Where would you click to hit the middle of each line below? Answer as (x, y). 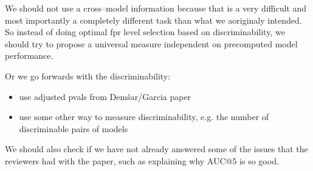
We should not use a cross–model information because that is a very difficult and (156, 8)
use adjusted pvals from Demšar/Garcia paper (105, 96)
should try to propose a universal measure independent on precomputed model (151, 43)
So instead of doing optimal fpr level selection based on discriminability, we (145, 32)
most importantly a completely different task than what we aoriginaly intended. (153, 20)
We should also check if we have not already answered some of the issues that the (156, 149)
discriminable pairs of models (74, 128)
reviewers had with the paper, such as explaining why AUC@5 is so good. (142, 160)
